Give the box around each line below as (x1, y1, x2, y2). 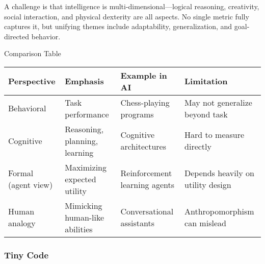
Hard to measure (184, 129, 245, 141)
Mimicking (65, 199, 102, 211)
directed (4, 31, 30, 41)
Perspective (8, 75, 56, 87)
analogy (8, 217, 36, 229)
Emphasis (65, 75, 104, 87)
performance (65, 108, 109, 120)
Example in (120, 69, 167, 81)
